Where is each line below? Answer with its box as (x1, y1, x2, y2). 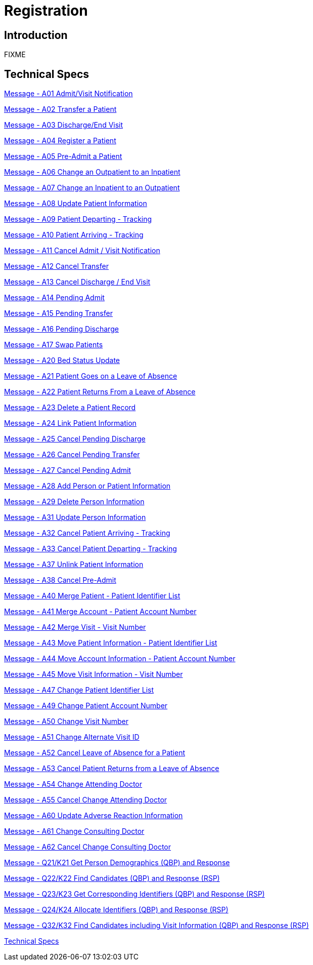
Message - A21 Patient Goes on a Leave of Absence (4, 372, 177, 381)
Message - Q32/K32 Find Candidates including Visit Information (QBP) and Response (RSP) (4, 921, 309, 930)
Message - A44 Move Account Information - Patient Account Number (4, 654, 236, 663)
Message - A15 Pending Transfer (4, 309, 113, 318)
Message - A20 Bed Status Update (4, 356, 120, 365)
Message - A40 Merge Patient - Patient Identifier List (4, 591, 181, 600)
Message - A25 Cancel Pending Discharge (4, 434, 146, 444)
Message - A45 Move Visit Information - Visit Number (4, 670, 183, 679)
